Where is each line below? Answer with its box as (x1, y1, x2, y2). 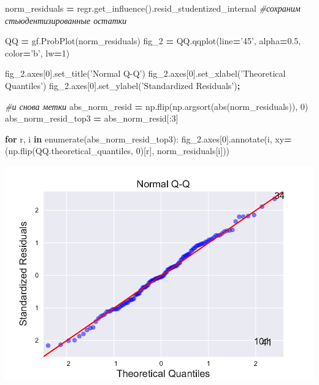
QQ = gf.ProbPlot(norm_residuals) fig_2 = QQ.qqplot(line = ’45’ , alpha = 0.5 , (5, 34, 301, 47)
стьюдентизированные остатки (5, 14, 127, 26)
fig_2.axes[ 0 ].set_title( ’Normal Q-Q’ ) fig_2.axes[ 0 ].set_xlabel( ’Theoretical (5, 67, 286, 80)
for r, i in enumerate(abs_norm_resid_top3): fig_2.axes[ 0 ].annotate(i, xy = (5, 132, 292, 145)
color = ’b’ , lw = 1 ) (5, 46, 70, 59)
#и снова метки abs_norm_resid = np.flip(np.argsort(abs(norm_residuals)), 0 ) (5, 99, 309, 112)
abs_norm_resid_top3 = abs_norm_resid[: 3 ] (5, 112, 179, 125)
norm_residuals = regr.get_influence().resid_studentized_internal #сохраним (5, 2, 301, 14)
